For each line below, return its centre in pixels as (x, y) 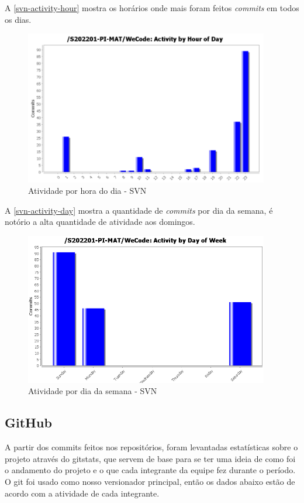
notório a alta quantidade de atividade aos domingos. (100, 222)
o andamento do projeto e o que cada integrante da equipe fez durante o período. (150, 470)
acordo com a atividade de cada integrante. (82, 493)
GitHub (28, 422)
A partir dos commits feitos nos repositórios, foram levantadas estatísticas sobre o (151, 447)
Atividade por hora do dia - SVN (87, 191)
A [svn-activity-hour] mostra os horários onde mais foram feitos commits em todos (152, 8)
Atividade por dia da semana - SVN (93, 391)
